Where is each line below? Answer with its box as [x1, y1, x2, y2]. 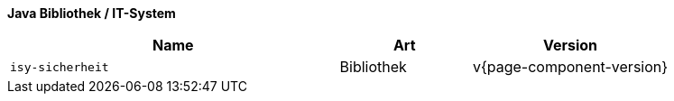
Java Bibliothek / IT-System [7, 5, 176, 21]
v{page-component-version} [472, 58, 669, 76]
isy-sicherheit [10, 60, 109, 74]
